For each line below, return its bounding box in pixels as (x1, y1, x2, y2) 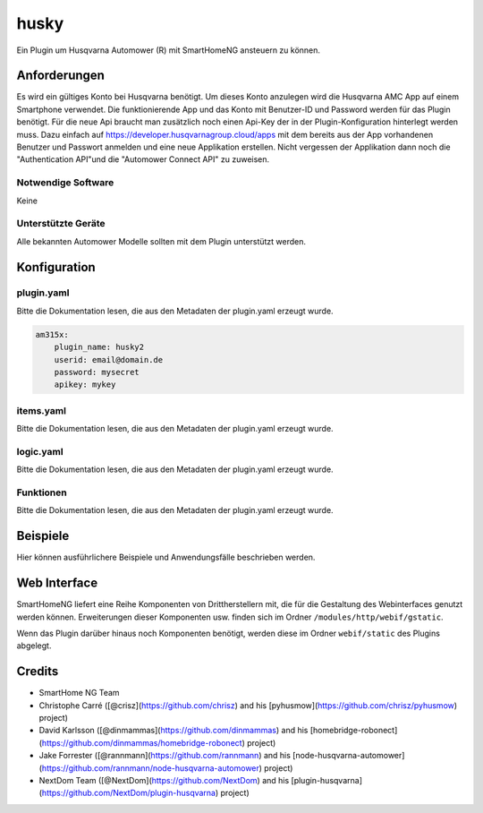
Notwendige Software (16, 176, 114, 189)
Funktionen (16, 486, 67, 499)
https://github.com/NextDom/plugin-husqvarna (41, 788, 216, 799)
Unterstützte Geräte (16, 218, 106, 230)
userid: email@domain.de (54, 355, 164, 364)
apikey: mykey (54, 380, 116, 389)
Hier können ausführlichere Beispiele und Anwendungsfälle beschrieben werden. (16, 552, 316, 563)
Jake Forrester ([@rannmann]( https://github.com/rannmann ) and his (38, 750, 291, 761)
